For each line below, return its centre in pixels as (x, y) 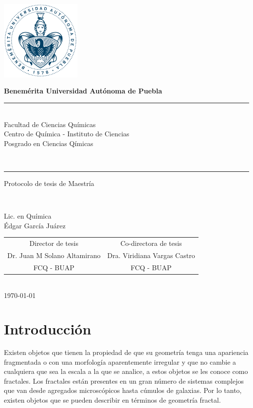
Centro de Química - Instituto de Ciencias (67, 134)
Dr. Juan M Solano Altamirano (54, 255)
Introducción (48, 329)
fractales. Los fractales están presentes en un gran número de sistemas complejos (124, 380)
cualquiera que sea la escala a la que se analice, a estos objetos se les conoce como (126, 371)
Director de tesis (54, 243)
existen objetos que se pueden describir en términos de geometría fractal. (112, 400)
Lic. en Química (28, 216)
